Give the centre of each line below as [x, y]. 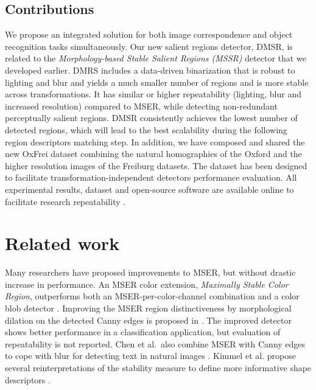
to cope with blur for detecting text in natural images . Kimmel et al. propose [150, 356]
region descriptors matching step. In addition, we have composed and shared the [155, 141]
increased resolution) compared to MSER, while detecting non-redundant [141, 106]
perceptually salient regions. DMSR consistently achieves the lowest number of [151, 118]
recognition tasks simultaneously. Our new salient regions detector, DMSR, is [149, 46]
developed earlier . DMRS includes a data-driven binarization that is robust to [150, 70]
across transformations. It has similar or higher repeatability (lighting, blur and [153, 94]
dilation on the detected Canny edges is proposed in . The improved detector [148, 320]
